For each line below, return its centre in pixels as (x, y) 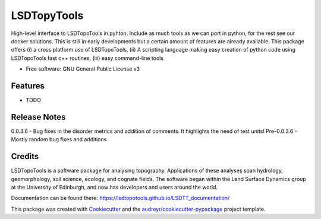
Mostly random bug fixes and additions (59, 139)
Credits (25, 156)
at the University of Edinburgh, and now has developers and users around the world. (114, 187)
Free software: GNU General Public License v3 (83, 69)
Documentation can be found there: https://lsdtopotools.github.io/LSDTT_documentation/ (120, 198)
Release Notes (38, 117)
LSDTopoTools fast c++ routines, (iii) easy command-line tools (87, 58)
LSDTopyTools (47, 15)
